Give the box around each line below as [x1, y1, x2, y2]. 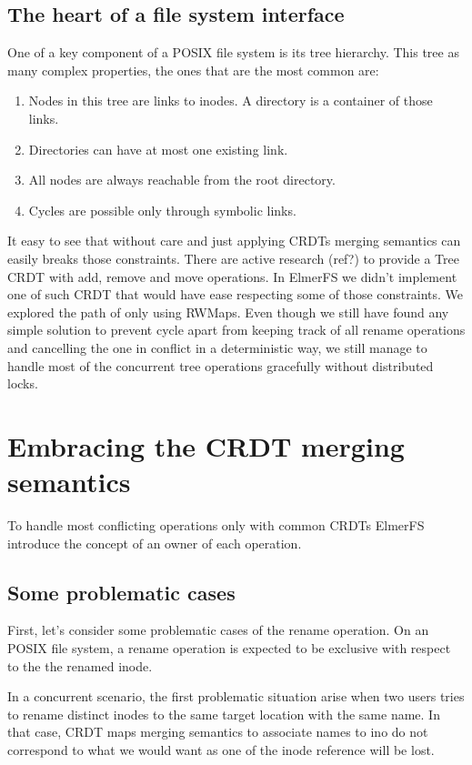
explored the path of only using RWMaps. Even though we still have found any [7, 302, 449, 321]
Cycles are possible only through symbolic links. [28, 200, 296, 219]
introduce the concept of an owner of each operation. [7, 533, 302, 552]
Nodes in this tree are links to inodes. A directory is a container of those [28, 91, 433, 110]
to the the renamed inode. [7, 656, 153, 675]
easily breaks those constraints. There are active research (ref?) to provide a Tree [7, 248, 459, 267]
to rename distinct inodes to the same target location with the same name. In [7, 704, 440, 723]
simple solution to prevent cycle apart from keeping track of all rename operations [7, 320, 466, 339]
